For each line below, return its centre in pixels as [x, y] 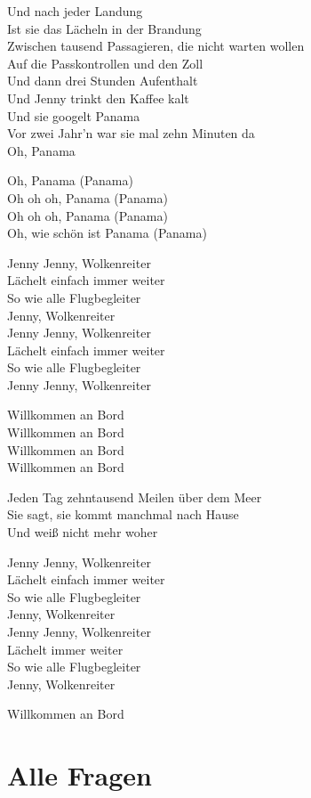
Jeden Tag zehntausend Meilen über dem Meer [135, 497]
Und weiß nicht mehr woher [83, 532]
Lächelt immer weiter [65, 649]
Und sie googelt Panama [74, 115]
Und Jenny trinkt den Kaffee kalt [98, 98]
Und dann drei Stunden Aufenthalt [103, 81]
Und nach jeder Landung [75, 11]
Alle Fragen [80, 775]
